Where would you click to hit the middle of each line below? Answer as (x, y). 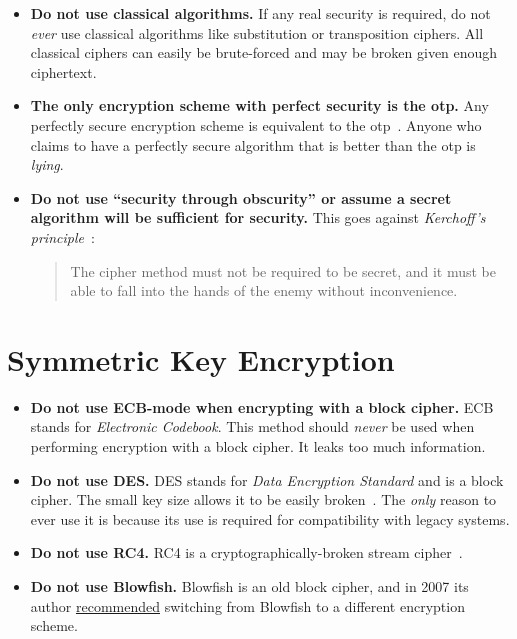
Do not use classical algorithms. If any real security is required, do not (260, 13)
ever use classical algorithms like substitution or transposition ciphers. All (257, 32)
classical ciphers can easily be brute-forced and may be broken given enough (264, 52)
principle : (62, 236)
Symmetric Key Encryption (201, 358)
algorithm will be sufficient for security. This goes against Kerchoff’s (258, 217)
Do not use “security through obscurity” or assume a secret (241, 197)
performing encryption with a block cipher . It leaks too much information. (258, 446)
